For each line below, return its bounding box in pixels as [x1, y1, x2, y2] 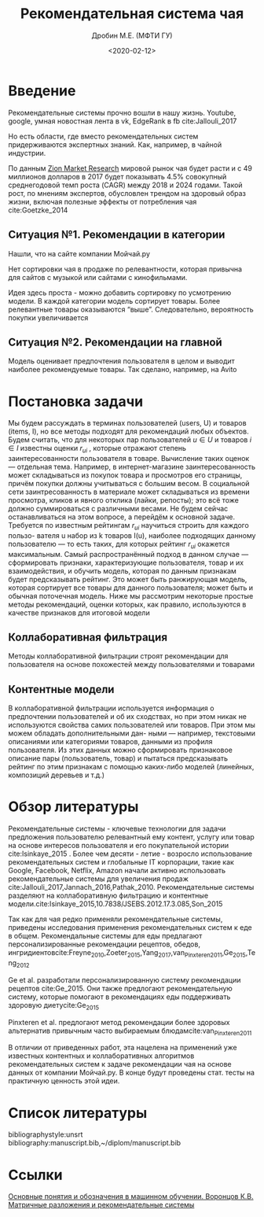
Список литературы [8, 1104, 148, 1122]
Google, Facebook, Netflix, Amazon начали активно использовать [8, 866, 226, 876]
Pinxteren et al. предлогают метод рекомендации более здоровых [8, 1017, 230, 1027]
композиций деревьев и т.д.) [8, 770, 104, 780]
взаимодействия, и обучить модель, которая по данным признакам [8, 566, 237, 575]
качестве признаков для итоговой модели [8, 607, 151, 618]
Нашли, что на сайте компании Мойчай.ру [8, 249, 151, 258]
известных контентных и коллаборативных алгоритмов [8, 1051, 195, 1060]
